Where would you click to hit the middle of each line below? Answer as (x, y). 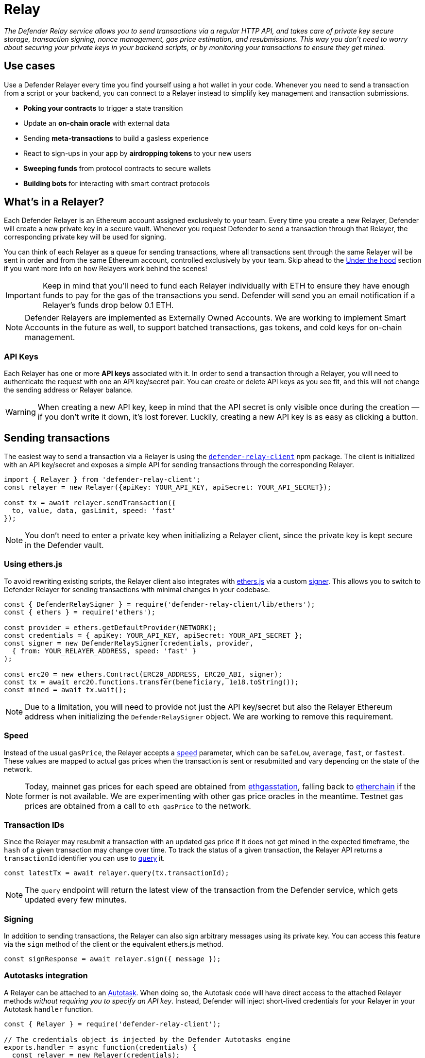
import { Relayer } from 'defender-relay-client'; (102, 480)
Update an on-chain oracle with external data (97, 123)
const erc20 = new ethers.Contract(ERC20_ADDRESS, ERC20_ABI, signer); (143, 674)
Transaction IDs (34, 825)
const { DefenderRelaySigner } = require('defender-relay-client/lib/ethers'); (160, 604)
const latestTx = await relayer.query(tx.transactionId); (117, 873)
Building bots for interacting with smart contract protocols (117, 183)
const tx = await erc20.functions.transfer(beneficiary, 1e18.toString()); (151, 682)
